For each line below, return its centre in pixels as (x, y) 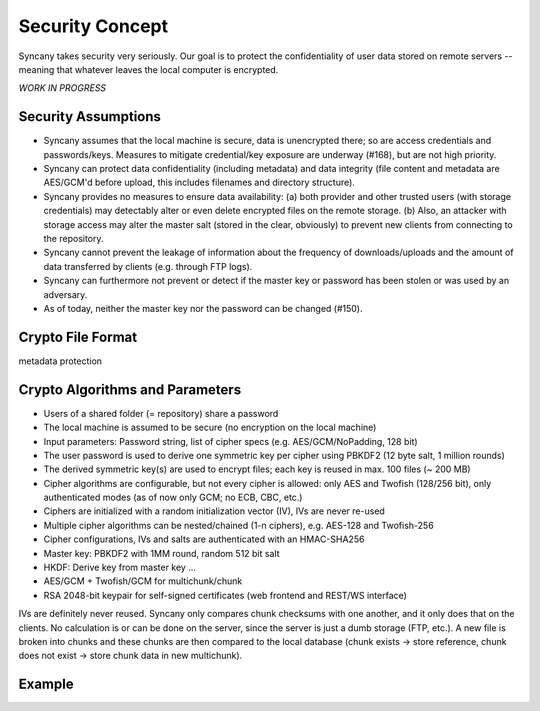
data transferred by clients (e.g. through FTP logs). (148, 266)
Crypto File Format (78, 336)
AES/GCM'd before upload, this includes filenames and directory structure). (199, 182)
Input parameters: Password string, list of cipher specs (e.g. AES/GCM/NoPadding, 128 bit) (231, 441)
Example (46, 684)
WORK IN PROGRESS (62, 88)
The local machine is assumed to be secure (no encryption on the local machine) (210, 427)
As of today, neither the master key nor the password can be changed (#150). (203, 308)
